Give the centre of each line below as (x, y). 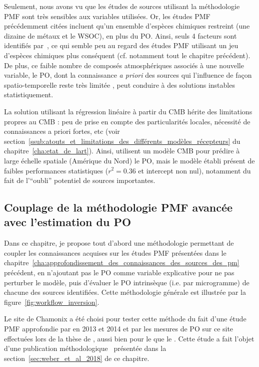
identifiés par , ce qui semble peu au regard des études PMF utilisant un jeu (121, 45)
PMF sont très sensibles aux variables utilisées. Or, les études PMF (107, 16)
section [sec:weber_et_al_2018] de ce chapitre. (77, 358)
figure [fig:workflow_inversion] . (52, 302)
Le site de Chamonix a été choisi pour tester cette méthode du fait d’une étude (125, 319)
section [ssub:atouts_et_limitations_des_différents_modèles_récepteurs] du (122, 141)
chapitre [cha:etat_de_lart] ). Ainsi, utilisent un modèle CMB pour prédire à (122, 151)
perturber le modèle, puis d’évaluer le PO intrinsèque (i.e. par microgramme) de (127, 282)
